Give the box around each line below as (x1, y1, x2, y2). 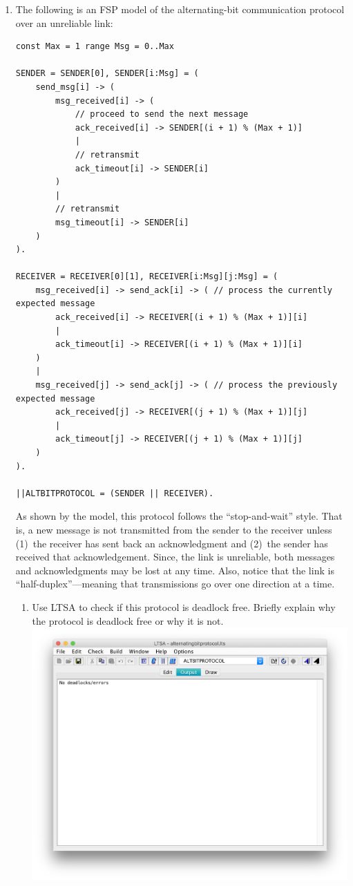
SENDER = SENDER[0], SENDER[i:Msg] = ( (15, 68, 199, 79)
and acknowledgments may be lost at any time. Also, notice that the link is (15, 563, 334, 577)
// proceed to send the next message (75, 109, 249, 120)
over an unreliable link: (15, 15, 113, 30)
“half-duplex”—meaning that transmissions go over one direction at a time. (15, 576, 335, 591)
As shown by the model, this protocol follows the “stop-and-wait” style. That (15, 509, 343, 523)
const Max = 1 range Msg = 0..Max (15, 41, 174, 52)
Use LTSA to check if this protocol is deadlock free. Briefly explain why (32, 599, 336, 614)
